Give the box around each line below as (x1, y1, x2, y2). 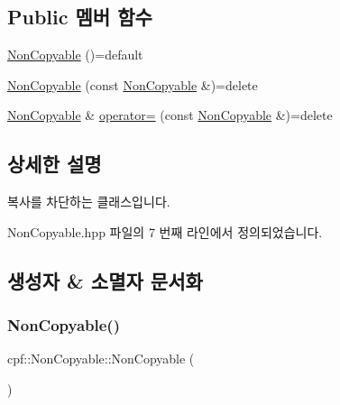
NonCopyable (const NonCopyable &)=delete (7, 75, 258, 94)
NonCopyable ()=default (7, 45, 143, 64)
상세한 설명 (7, 150, 102, 178)
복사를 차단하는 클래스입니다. (7, 192, 170, 211)
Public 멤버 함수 (7, 3, 152, 31)
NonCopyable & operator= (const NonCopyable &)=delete (7, 106, 333, 124)
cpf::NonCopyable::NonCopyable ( (7, 349, 195, 368)
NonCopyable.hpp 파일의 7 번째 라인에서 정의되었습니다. (7, 222, 323, 241)
